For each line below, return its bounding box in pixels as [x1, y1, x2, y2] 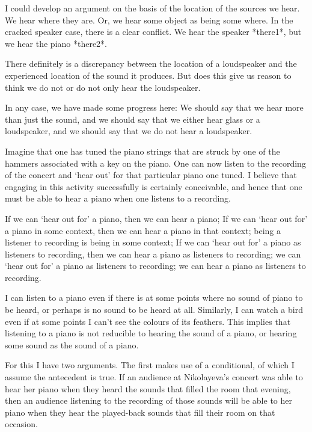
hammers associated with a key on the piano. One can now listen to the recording [5, 156, 306, 169]
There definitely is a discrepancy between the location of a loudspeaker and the [5, 57, 297, 70]
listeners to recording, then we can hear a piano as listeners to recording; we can [5, 247, 301, 260]
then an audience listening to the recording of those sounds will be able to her [5, 394, 292, 407]
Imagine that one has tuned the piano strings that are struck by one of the [5, 144, 280, 157]
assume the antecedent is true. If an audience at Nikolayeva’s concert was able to [5, 371, 303, 383]
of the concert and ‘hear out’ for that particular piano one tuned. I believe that [5, 168, 297, 181]
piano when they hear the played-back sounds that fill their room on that [5, 406, 275, 418]
